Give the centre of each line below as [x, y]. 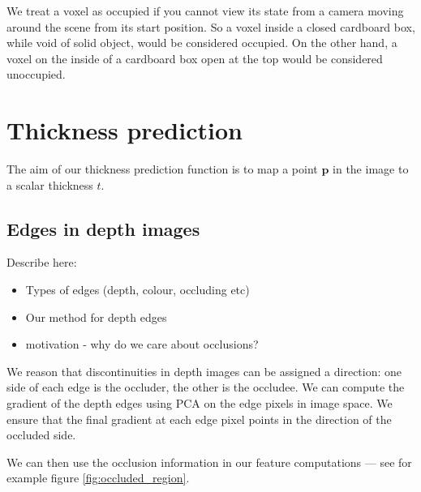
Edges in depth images [103, 228]
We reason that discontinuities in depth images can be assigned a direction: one [204, 371]
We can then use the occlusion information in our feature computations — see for [209, 462]
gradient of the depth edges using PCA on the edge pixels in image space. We [200, 403]
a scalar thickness [50, 184]
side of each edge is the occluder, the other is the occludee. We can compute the [206, 387]
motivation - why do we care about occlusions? [142, 344]
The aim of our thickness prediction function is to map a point [162, 169]
